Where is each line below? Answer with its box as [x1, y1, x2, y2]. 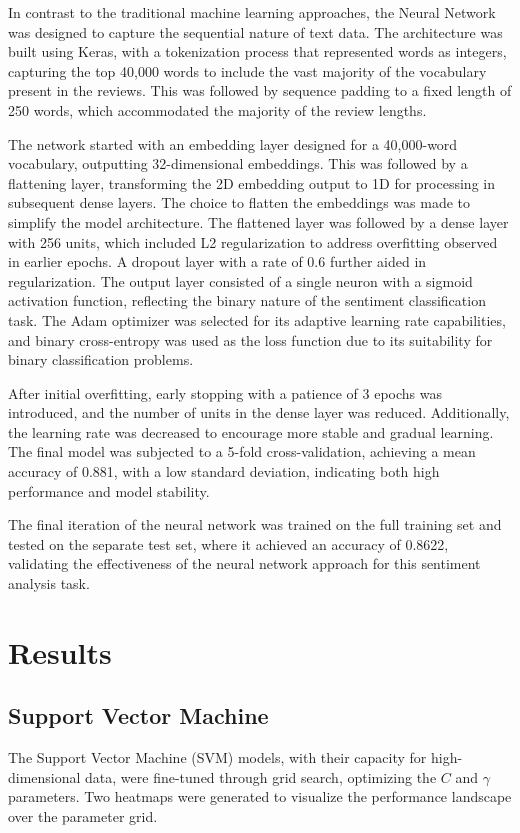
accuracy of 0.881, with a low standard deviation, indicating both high [8, 461, 440, 482]
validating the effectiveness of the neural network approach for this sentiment [8, 553, 481, 574]
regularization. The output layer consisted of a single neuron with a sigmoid [8, 270, 473, 291]
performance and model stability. [8, 480, 210, 501]
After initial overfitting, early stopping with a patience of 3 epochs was [8, 382, 442, 403]
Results [8, 631, 112, 672]
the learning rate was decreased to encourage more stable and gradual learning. [8, 421, 494, 442]
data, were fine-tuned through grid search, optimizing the [85, 766, 437, 787]
